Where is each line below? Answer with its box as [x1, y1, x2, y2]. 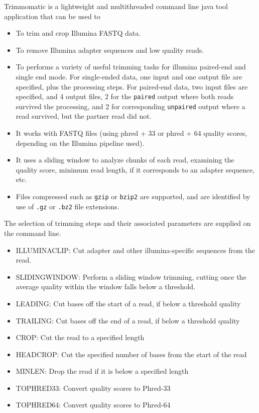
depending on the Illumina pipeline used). [16, 137, 145, 148]
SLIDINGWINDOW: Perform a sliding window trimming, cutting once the [16, 271, 246, 282]
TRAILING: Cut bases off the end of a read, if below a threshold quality [16, 315, 240, 325]
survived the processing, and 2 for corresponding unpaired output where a [16, 101, 245, 111]
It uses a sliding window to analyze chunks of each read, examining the [16, 154, 234, 165]
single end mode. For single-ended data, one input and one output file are [16, 71, 242, 81]
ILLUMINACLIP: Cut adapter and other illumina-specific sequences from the [16, 244, 255, 255]
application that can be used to [4, 11, 100, 21]
